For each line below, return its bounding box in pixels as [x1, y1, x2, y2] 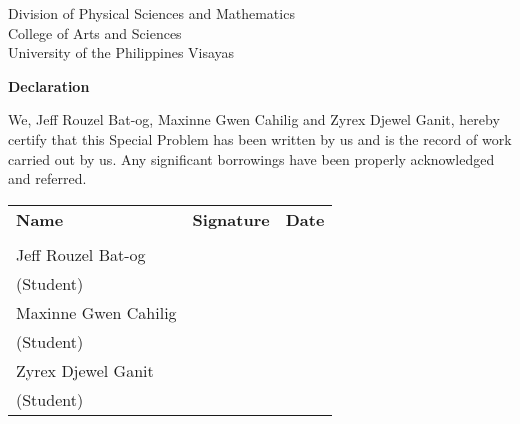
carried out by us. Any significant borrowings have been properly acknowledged [8, 148, 495, 169]
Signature [192, 207, 270, 231]
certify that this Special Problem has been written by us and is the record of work [8, 128, 512, 149]
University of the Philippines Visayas [8, 42, 235, 63]
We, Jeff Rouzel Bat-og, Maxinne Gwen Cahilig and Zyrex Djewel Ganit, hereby [8, 109, 500, 130]
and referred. [8, 168, 87, 189]
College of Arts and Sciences [8, 22, 182, 43]
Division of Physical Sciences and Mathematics [8, 3, 295, 23]
